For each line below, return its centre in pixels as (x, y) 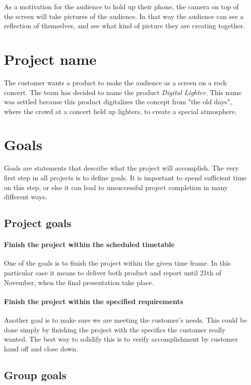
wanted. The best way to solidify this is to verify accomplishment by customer (121, 339)
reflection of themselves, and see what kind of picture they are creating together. (125, 26)
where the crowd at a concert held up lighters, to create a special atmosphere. (120, 111)
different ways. (26, 197)
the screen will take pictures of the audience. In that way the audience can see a (124, 16)
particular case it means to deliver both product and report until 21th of (113, 272)
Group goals (35, 375)
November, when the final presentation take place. (79, 282)
